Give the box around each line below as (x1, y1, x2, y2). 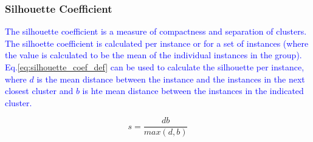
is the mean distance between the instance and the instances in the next (36, 72, 305, 85)
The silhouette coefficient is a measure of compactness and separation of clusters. (5, 25, 307, 38)
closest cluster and (5, 84, 74, 97)
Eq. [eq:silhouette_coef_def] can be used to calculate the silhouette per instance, (5, 61, 304, 73)
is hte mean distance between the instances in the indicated (82, 84, 304, 97)
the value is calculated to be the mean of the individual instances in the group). (5, 49, 302, 61)
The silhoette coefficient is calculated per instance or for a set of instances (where (5, 36, 309, 49)
